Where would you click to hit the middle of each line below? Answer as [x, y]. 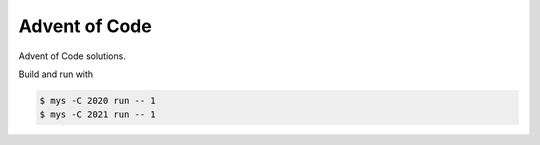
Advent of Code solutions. [72, 56]
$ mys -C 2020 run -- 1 [98, 100]
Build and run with [56, 74]
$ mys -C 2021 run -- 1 [98, 114]
